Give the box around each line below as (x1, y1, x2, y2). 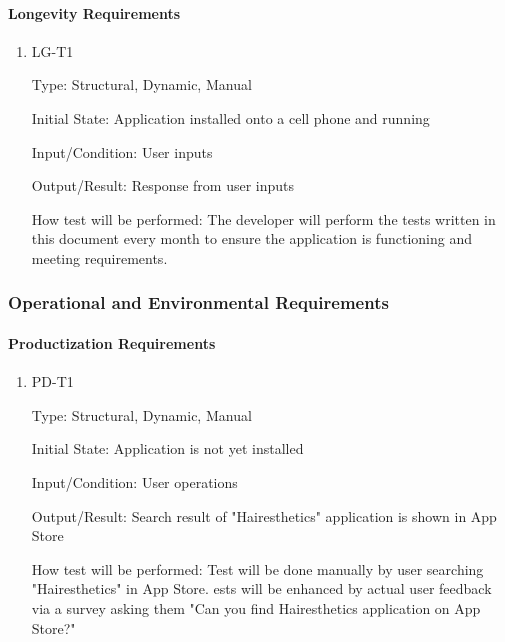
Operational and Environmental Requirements (8, 290, 389, 315)
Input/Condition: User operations (31, 471, 238, 492)
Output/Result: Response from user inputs (31, 175, 295, 196)
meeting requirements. (31, 247, 168, 268)
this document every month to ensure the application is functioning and (31, 228, 472, 249)
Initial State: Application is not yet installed (31, 438, 304, 459)
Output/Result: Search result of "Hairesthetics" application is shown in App (31, 505, 497, 526)
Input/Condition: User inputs (31, 141, 213, 162)
